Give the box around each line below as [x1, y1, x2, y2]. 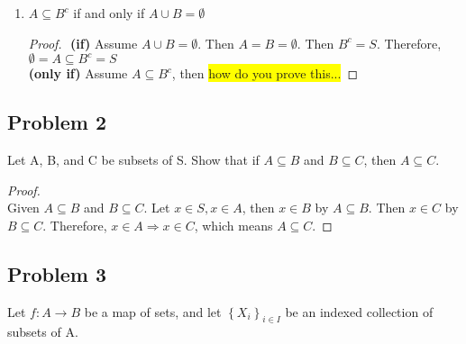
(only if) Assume [28, 64, 128, 83]
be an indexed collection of [285, 302, 434, 321]
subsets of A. [7, 322, 78, 341]
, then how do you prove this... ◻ [171, 64, 359, 83]
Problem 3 [7, 259, 106, 287]
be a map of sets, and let [84, 302, 222, 321]
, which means [194, 215, 273, 234]
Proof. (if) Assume [28, 33, 138, 52]
